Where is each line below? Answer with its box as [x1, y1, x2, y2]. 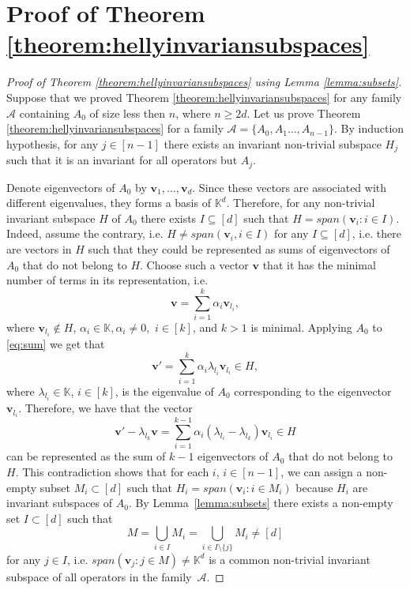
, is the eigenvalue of [115, 382, 214, 399]
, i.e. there [352, 225, 402, 242]
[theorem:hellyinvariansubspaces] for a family [6, 120, 224, 137]
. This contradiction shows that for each [15, 463, 209, 479]
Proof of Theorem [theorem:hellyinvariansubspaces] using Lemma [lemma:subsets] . [6, 73, 402, 90]
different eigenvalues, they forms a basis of [6, 194, 211, 211]
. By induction [333, 120, 404, 137]
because [295, 479, 333, 495]
